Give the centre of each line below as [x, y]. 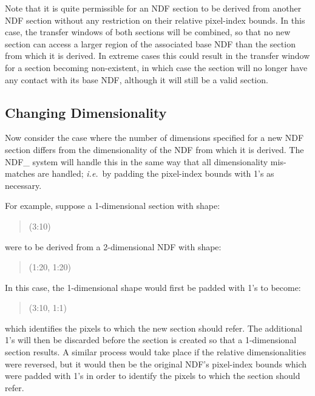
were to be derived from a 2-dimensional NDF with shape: [113, 246]
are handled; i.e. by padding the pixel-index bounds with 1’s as [156, 173]
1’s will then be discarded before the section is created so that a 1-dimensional [151, 340]
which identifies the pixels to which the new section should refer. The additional [154, 328]
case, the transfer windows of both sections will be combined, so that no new [148, 32]
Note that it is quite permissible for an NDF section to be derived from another [153, 8]
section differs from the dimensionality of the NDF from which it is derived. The [154, 149]
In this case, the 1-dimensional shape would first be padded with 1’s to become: [153, 287]
